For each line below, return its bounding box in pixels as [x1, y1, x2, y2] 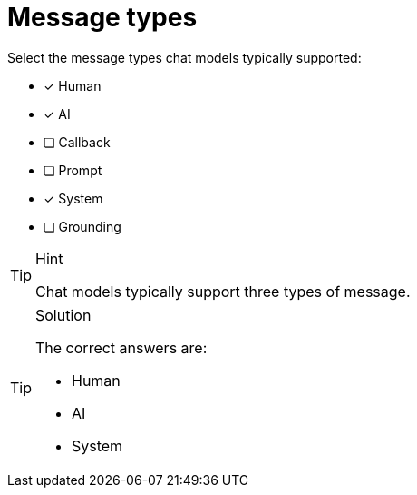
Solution [35, 305, 92, 324]
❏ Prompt [44, 162, 102, 178]
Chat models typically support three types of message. [35, 282, 411, 301]
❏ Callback [44, 134, 111, 150]
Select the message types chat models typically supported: [7, 49, 362, 65]
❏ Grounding [44, 218, 121, 234]
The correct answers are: [35, 338, 208, 357]
